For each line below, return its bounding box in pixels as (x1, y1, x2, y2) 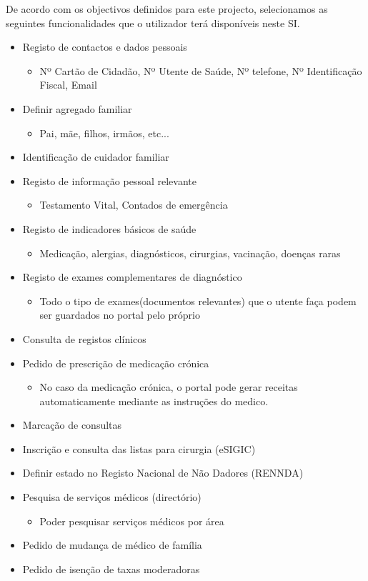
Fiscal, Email (39, 77, 97, 92)
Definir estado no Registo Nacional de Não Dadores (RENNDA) (22, 465, 304, 480)
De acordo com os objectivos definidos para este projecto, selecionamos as (6, 1, 328, 16)
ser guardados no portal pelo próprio (39, 307, 200, 322)
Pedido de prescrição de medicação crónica (22, 355, 209, 370)
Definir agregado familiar (22, 101, 132, 116)
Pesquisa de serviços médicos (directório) (22, 490, 202, 505)
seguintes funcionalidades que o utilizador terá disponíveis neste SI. (6, 15, 300, 30)
